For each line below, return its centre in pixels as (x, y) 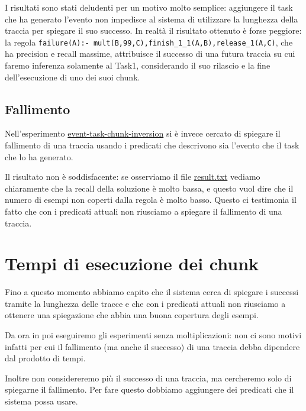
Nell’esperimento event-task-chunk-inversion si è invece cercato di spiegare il (143, 133)
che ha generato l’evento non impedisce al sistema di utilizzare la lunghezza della (152, 19)
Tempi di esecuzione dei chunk (132, 263)
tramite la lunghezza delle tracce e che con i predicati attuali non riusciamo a (145, 303)
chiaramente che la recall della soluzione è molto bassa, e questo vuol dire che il (149, 188)
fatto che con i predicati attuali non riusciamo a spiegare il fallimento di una (144, 211)
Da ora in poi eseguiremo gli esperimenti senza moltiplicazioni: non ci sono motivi (153, 335)
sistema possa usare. (41, 401)
